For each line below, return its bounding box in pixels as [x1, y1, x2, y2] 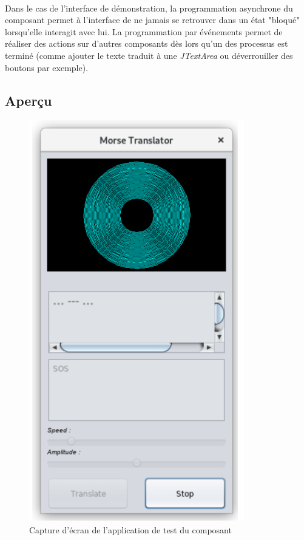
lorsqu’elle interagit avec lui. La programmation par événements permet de [5, 25, 283, 38]
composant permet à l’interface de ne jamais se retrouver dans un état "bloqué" [5, 13, 300, 26]
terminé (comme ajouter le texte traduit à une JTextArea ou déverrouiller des [5, 49, 293, 61]
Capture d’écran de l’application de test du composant [29, 523, 232, 536]
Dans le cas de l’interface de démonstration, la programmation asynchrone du [5, 1, 293, 14]
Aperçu [5, 91, 52, 109]
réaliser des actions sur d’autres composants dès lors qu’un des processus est [5, 37, 288, 50]
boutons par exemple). [5, 61, 89, 73]
